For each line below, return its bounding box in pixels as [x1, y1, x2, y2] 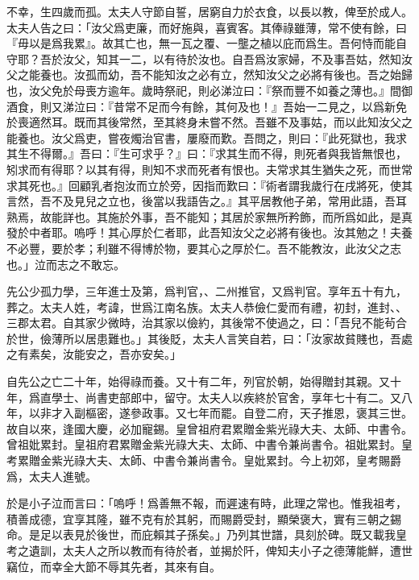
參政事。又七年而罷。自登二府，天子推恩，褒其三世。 [130, 404, 413, 421]
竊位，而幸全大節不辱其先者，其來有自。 [6, 557, 221, 574]
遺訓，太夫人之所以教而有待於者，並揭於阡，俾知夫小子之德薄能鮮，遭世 [28, 542, 413, 558]
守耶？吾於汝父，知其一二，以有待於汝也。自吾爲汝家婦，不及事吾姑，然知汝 [6, 50, 413, 67]
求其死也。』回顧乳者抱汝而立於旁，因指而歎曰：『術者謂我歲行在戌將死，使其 [6, 176, 413, 193]
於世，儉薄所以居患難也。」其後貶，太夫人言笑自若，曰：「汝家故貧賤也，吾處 [6, 329, 413, 346]
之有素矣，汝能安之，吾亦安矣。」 [6, 346, 181, 362]
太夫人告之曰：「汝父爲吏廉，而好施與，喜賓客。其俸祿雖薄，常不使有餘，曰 [6, 19, 407, 35]
